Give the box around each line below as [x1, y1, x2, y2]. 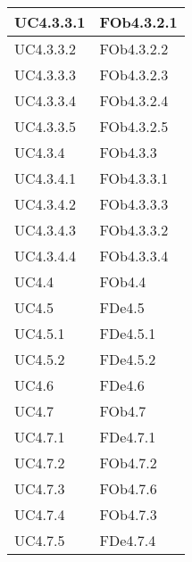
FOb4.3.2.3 [99, 64, 169, 85]
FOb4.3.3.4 [99, 245, 169, 266]
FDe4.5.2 [99, 349, 156, 369]
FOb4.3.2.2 [99, 38, 169, 59]
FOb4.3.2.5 [99, 116, 169, 136]
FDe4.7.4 [99, 530, 156, 550]
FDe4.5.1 [99, 323, 156, 343]
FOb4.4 [99, 271, 146, 292]
